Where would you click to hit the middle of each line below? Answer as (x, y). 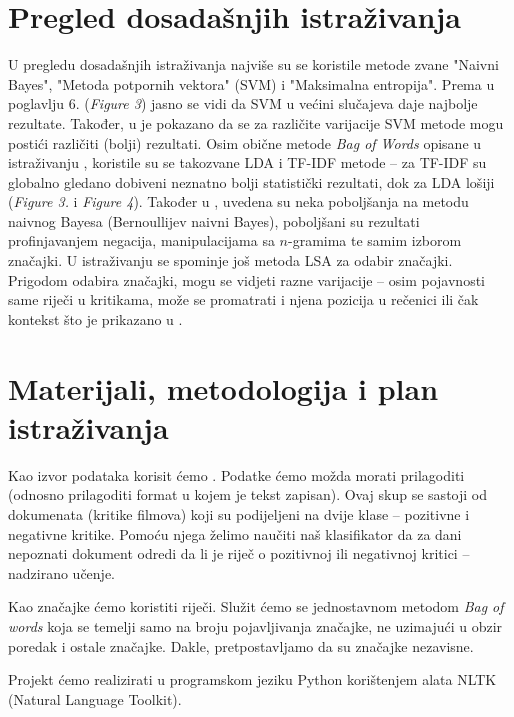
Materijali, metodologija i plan (223, 387)
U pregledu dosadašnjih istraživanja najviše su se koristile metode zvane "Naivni (253, 64)
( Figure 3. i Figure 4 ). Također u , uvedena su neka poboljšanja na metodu (238, 201)
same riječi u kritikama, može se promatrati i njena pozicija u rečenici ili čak (243, 299)
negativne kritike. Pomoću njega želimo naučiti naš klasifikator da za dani (235, 533)
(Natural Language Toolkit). (95, 698)
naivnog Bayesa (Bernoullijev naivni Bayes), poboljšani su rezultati (214, 220)
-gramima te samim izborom (375, 240)
